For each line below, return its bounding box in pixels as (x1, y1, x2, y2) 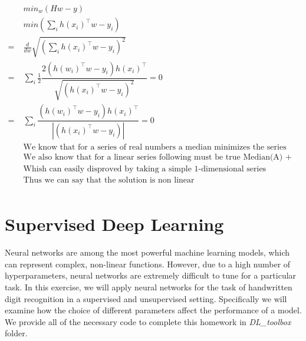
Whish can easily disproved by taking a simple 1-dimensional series (23, 165, 266, 174)
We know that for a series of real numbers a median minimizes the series (23, 143, 287, 152)
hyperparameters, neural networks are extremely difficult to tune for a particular (5, 269, 297, 282)
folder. (5, 327, 28, 339)
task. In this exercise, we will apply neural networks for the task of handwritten (5, 281, 292, 293)
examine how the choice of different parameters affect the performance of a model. (5, 304, 302, 316)
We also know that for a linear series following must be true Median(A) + (23, 153, 292, 162)
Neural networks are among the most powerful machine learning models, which (5, 246, 290, 259)
